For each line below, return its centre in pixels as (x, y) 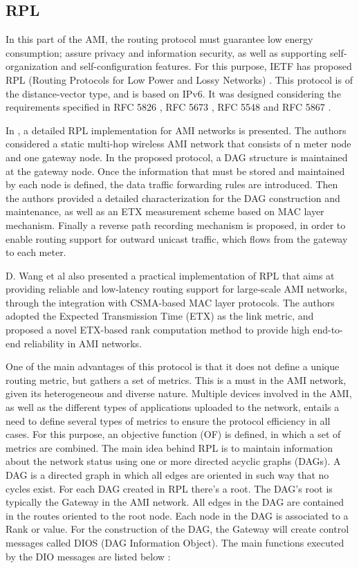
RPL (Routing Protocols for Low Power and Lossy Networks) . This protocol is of (179, 79)
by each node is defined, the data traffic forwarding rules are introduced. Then (172, 184)
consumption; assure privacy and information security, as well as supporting (166, 52)
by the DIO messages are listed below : (88, 556)
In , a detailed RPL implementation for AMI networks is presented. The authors (176, 130)
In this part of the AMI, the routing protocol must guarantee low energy (159, 39)
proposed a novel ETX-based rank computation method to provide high (158, 330)
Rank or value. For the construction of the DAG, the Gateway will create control (177, 529)
